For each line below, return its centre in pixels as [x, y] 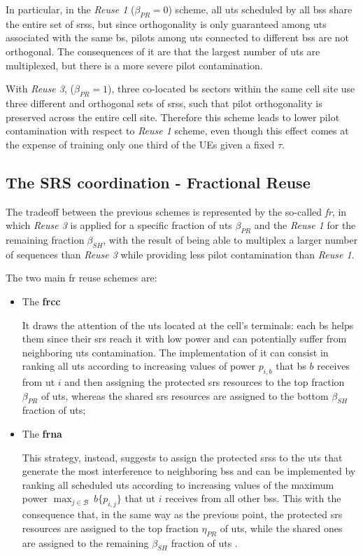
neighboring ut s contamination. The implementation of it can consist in [175, 352]
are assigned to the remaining [85, 542]
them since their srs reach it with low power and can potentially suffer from [184, 339]
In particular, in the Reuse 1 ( [70, 9]
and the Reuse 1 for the [305, 225]
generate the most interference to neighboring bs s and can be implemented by [189, 471]
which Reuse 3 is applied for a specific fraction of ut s [119, 225]
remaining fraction [45, 239]
